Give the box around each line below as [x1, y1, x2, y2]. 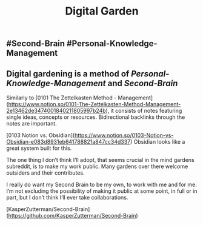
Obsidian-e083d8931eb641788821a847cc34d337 [6, 138, 131, 145]
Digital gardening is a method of [6, 69, 130, 79]
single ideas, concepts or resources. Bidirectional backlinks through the [6, 113, 185, 121]
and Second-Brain [107, 78, 178, 89]
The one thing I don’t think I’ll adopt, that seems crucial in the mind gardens [6, 156, 195, 163]
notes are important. [6, 120, 58, 127]
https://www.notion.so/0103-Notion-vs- [75, 132, 174, 139]
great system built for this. [6, 144, 72, 152]
